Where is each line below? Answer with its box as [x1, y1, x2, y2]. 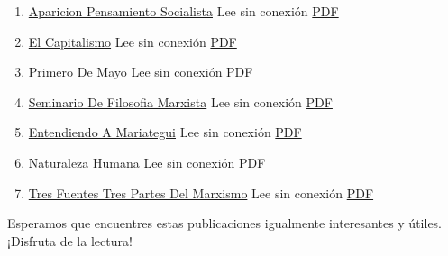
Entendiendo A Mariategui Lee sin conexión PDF [28, 123, 302, 142]
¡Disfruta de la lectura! [7, 231, 133, 250]
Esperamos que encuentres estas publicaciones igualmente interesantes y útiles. [7, 214, 443, 233]
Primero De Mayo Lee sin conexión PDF [28, 62, 253, 81]
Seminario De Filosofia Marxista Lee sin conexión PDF [28, 92, 333, 111]
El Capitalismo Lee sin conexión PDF [28, 32, 237, 50]
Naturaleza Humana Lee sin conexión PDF [28, 152, 266, 171]
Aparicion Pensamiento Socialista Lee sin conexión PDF [28, 2, 339, 20]
